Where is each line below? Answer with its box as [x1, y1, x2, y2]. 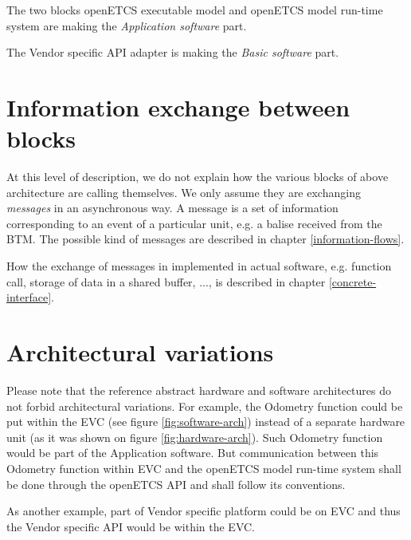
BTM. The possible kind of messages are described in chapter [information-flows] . [6, 231, 405, 247]
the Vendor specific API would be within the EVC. [6, 518, 256, 534]
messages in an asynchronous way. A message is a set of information [6, 199, 339, 216]
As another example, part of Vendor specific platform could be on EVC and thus [6, 503, 401, 519]
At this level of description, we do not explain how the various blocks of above [6, 168, 389, 185]
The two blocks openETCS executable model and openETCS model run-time [6, 2, 383, 18]
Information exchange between [6, 90, 350, 123]
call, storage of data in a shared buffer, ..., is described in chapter [6, 273, 326, 290]
